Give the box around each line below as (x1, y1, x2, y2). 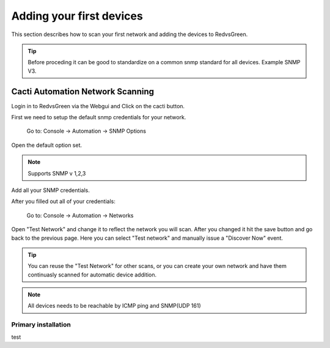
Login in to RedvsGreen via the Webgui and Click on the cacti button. (11, 102, 185, 109)
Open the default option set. (11, 141, 82, 149)
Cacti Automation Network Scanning (11, 86, 155, 97)
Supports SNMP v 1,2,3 (28, 169, 86, 177)
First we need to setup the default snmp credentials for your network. (11, 114, 186, 121)
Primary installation (11, 320, 71, 329)
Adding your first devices (11, 9, 143, 23)
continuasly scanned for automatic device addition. (28, 271, 157, 278)
